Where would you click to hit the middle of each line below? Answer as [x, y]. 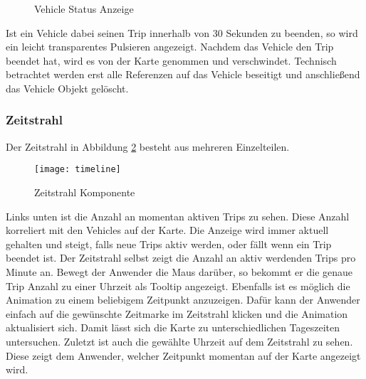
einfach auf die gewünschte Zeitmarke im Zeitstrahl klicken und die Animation [177, 313]
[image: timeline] [78, 170]
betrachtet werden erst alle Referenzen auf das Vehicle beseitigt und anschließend [183, 74]
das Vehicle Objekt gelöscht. [67, 88]
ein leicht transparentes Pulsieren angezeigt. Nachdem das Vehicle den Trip [170, 47]
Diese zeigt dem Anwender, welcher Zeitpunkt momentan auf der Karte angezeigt [183, 355]
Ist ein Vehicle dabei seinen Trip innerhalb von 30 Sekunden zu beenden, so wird [182, 32]
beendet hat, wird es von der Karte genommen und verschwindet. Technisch [171, 60]
